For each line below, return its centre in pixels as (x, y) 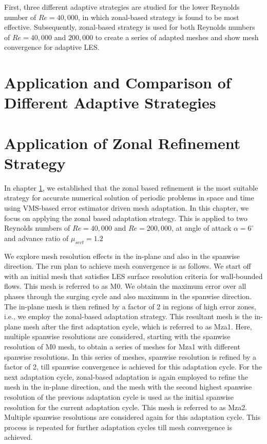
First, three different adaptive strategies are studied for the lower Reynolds (122, 7)
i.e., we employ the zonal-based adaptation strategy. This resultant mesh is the (128, 316)
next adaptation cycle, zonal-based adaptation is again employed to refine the (126, 376)
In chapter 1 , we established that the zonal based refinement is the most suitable (131, 187)
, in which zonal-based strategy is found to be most (159, 17)
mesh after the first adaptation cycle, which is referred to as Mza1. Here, (138, 326)
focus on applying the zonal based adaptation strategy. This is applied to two (126, 218)
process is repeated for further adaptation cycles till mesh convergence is (118, 427)
